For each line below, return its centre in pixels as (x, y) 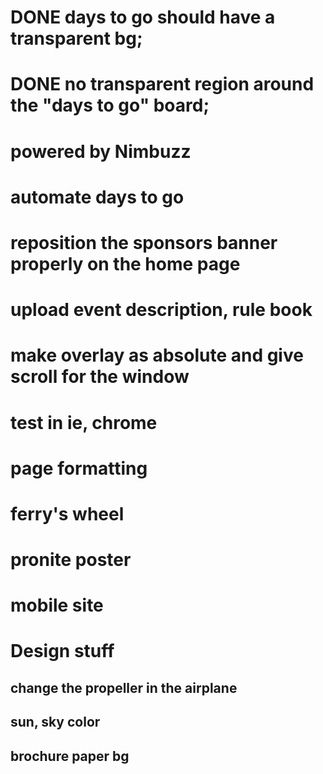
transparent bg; (76, 38)
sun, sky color (55, 722)
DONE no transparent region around (162, 84)
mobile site (57, 605)
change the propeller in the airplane (124, 687)
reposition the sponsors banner (144, 242)
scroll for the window (100, 377)
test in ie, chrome (84, 422)
